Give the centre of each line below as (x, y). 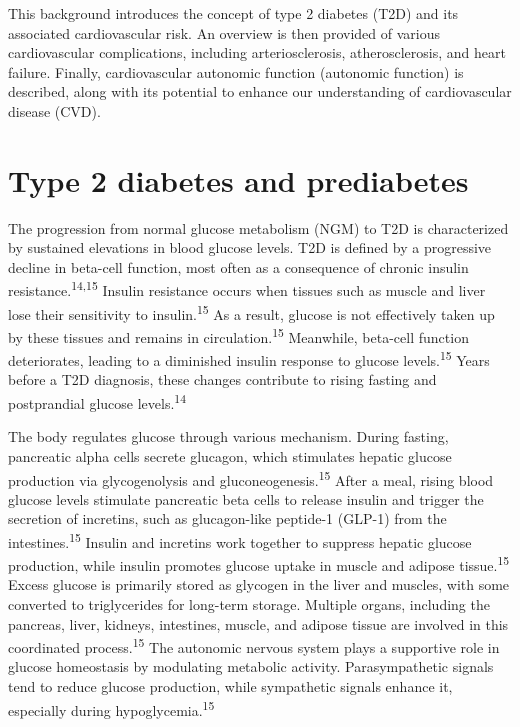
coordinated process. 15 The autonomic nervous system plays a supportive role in (254, 645)
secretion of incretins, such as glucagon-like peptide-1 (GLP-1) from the (227, 518)
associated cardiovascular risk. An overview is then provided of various (224, 32)
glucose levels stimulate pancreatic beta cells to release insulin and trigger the (246, 498)
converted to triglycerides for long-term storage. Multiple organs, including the (249, 604)
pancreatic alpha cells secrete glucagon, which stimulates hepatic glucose (230, 455)
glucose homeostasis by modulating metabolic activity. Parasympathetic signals (251, 666)
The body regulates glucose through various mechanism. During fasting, (228, 436)
